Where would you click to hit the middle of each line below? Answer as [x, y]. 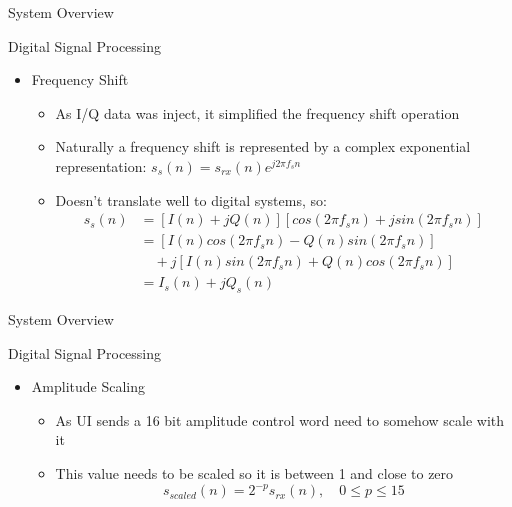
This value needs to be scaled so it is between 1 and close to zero [254, 473]
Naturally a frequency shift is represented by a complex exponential [263, 146]
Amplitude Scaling [88, 386]
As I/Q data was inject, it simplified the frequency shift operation [257, 112]
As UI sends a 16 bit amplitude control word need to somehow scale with [279, 419]
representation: [101, 165]
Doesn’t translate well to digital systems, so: [191, 199]
